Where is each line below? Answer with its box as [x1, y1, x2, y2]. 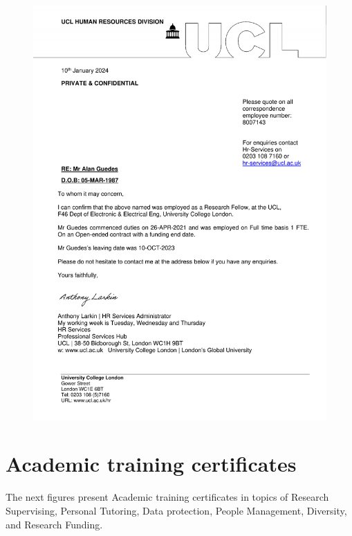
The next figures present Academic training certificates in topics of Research [6, 490, 329, 504]
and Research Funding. [6, 517, 103, 531]
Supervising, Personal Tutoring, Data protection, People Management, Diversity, [6, 503, 347, 517]
